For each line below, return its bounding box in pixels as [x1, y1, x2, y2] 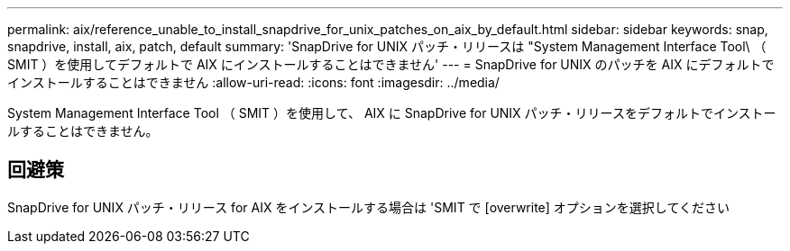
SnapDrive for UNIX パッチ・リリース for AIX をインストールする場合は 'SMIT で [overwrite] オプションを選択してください [7, 199, 730, 215]
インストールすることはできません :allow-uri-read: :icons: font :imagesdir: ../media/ [7, 75, 500, 90]
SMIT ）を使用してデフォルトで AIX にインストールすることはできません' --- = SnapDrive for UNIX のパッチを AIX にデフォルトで [7, 57, 775, 72]
